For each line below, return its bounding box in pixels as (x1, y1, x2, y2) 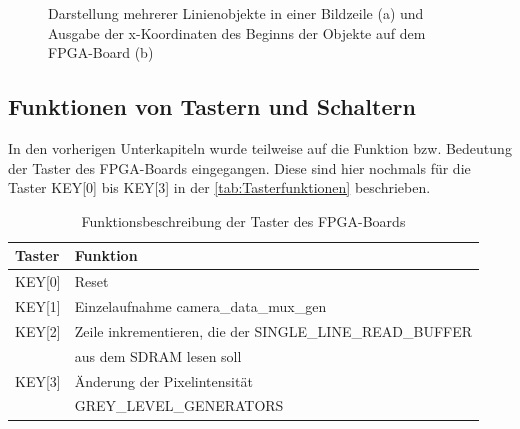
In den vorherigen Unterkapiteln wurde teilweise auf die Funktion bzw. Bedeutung (8, 137, 512, 158)
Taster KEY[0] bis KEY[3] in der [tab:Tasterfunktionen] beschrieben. (8, 177, 431, 198)
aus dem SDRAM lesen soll (74, 345, 242, 366)
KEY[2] (15, 320, 61, 341)
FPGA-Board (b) (48, 42, 154, 63)
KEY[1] (15, 296, 61, 317)
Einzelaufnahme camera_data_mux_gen (74, 296, 327, 317)
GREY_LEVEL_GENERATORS (74, 395, 284, 416)
